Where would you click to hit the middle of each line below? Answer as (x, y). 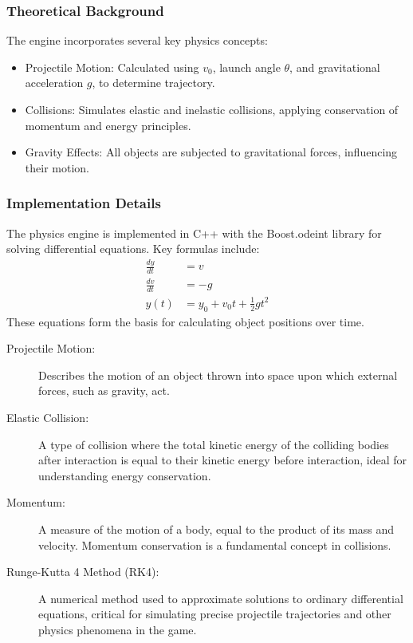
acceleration (54, 83)
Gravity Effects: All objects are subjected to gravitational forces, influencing (211, 152)
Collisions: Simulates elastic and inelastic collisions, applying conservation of (212, 109)
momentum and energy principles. (108, 125)
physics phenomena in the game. (118, 629)
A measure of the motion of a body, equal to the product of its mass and (216, 529)
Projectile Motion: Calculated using (112, 67)
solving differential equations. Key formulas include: (133, 249)
